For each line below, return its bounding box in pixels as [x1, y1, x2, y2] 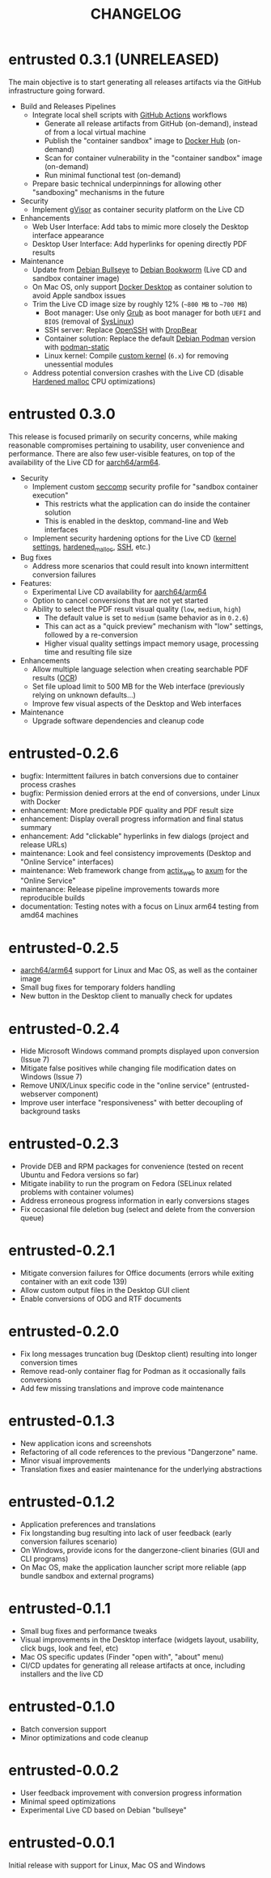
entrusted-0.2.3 [8, 1134, 120, 1153]
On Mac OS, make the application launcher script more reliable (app [19, 1562, 247, 1572]
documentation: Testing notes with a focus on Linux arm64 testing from [19, 901, 259, 911]
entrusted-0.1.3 [8, 1412, 116, 1431]
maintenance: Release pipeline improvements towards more [19, 884, 220, 894]
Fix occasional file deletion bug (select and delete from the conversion [19, 1205, 256, 1215]
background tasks [19, 1106, 81, 1117]
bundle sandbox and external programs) [19, 1571, 155, 1580]
